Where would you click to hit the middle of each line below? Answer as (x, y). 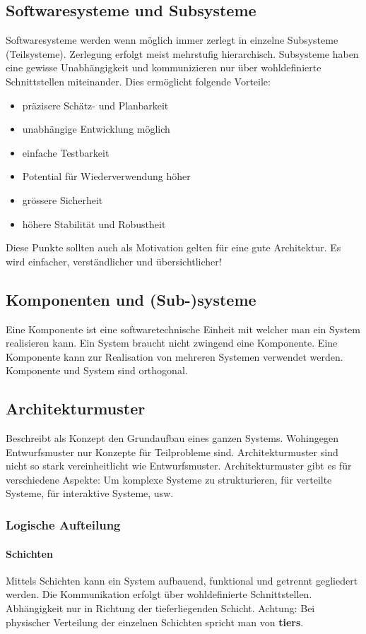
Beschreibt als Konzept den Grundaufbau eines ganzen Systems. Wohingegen (172, 438)
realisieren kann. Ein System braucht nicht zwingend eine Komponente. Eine (172, 343)
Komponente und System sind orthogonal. (97, 370)
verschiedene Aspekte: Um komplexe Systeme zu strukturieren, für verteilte (169, 479)
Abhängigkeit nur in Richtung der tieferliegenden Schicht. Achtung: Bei (160, 608)
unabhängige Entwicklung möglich (96, 129)
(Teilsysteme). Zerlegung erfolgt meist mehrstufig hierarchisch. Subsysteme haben (182, 53)
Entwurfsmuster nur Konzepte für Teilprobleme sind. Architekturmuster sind (172, 451)
